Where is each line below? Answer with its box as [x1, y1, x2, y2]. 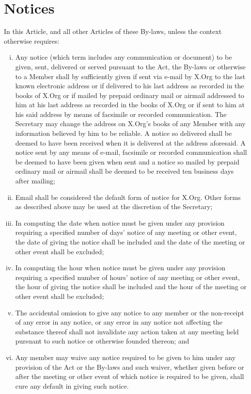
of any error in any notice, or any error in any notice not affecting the [15, 317, 223, 327]
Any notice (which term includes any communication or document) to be [15, 52, 232, 62]
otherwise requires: [4, 35, 60, 46]
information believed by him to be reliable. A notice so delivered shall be [15, 128, 232, 138]
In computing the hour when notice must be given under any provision [15, 263, 225, 273]
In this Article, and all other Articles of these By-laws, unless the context [4, 26, 222, 36]
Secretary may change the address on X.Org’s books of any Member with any [15, 118, 246, 129]
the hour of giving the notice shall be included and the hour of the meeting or [15, 281, 247, 292]
